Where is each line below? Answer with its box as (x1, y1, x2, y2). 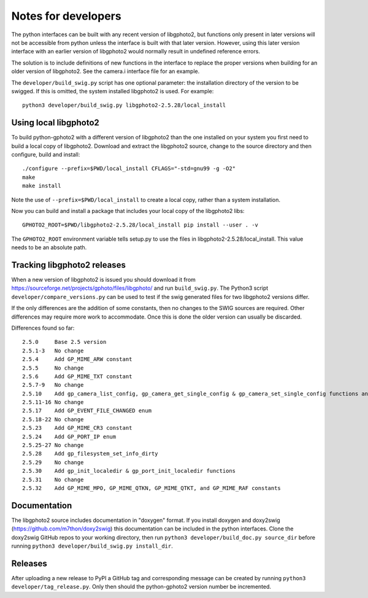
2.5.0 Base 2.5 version (22, 338, 107, 346)
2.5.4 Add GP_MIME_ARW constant (22, 356, 132, 363)
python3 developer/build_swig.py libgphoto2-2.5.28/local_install (22, 102, 226, 109)
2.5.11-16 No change (22, 399, 84, 406)
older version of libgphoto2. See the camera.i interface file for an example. (11, 68, 200, 75)
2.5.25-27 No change (22, 442, 84, 449)
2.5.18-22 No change (22, 416, 84, 423)
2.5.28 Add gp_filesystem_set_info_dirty (22, 450, 159, 457)
